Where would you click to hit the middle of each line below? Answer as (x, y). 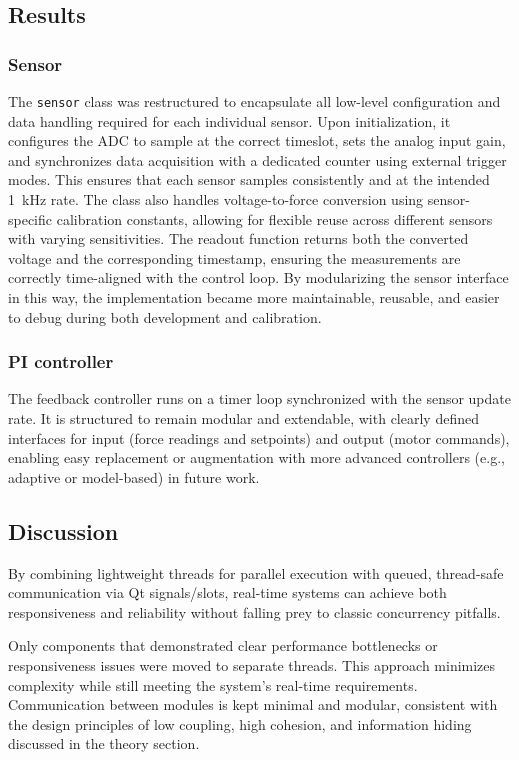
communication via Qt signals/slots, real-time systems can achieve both (227, 592)
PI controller (61, 361)
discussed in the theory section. (104, 743)
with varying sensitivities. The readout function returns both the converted (238, 238)
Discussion (63, 530)
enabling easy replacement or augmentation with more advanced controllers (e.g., (256, 457)
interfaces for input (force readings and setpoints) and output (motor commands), (259, 437)
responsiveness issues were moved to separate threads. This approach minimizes (252, 664)
